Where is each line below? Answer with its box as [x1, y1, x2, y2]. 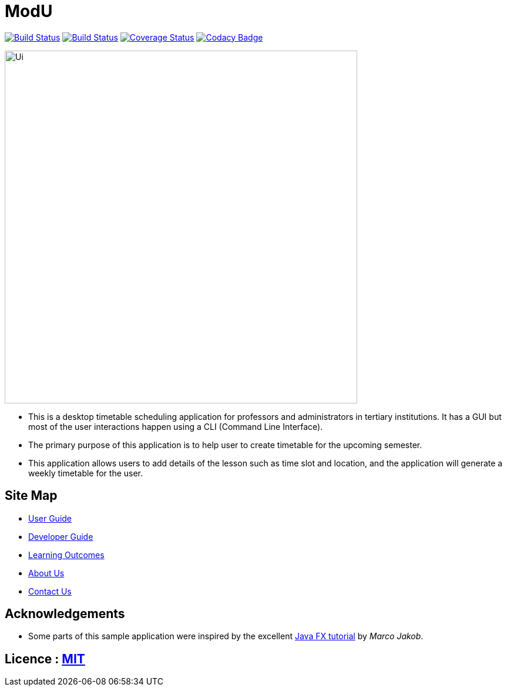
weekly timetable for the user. [28, 468, 143, 478]
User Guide [28, 513, 72, 523]
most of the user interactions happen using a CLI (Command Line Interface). [28, 421, 323, 432]
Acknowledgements [5, 606, 125, 622]
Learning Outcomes [28, 549, 105, 560]
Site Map [5, 488, 58, 503]
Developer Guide [28, 531, 93, 542]
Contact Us [28, 586, 72, 596]
